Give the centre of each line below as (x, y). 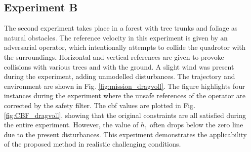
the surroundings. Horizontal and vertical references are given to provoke (114, 57)
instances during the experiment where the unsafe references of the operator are (125, 95)
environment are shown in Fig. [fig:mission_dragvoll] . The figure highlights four (125, 86)
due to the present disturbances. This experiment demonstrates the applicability (125, 134)
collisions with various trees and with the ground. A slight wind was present (119, 66)
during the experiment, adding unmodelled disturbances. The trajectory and (120, 76)
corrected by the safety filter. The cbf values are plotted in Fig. (100, 105)
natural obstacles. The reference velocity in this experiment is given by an (116, 37)
